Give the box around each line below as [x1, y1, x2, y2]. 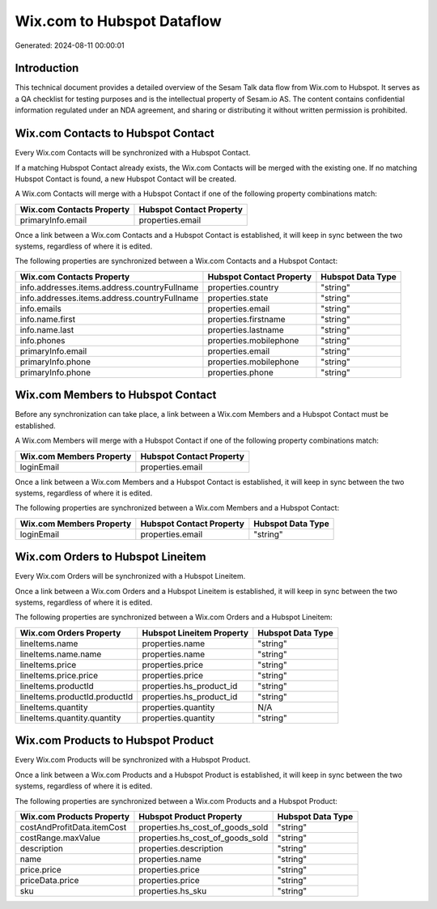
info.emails [19, 303, 62, 314]
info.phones [19, 334, 66, 346]
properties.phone [207, 367, 274, 378]
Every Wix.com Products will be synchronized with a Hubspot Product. [15, 755, 251, 765]
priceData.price [19, 874, 79, 886]
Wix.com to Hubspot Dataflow [15, 12, 222, 30]
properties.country [207, 282, 279, 293]
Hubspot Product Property [138, 810, 243, 822]
